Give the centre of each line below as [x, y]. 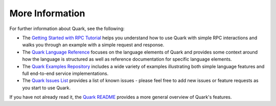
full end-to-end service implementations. [65, 73]
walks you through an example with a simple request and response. [93, 45]
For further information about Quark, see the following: [67, 29]
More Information [47, 13]
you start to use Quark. [47, 88]
